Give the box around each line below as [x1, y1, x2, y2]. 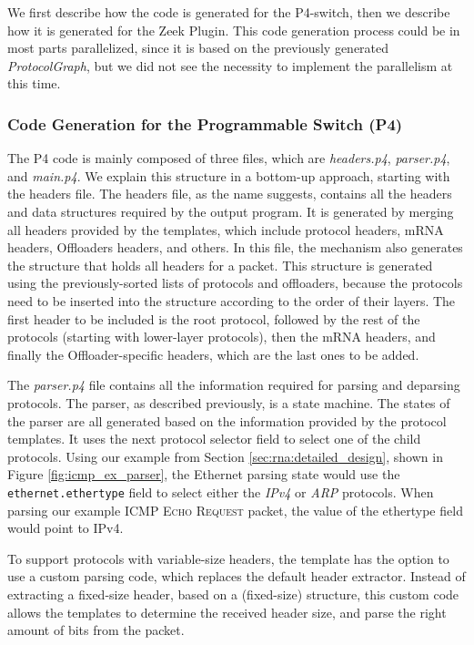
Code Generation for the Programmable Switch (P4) [7, 112, 403, 135]
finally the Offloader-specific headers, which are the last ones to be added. [7, 344, 419, 363]
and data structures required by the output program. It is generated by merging [7, 201, 454, 220]
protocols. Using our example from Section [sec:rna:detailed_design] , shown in [7, 446, 443, 466]
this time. [7, 74, 61, 93]
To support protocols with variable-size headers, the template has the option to [7, 548, 449, 568]
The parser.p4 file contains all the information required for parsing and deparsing [7, 375, 460, 394]
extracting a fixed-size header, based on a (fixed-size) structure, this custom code [7, 584, 459, 603]
